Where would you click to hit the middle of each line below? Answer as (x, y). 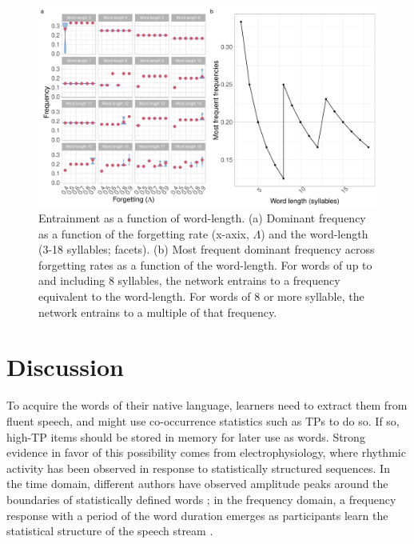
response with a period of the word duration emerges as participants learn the (197, 515)
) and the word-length (314, 233)
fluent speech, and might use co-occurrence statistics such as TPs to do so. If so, (203, 420)
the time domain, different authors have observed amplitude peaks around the (197, 484)
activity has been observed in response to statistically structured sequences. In (198, 468)
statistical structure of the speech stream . (110, 531)
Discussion (65, 367)
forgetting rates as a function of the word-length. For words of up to (205, 264)
